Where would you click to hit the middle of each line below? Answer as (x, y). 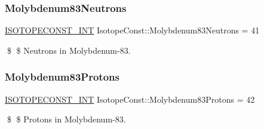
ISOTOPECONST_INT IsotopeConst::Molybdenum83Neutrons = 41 (132, 30)
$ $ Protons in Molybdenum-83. (66, 119)
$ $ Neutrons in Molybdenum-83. (69, 50)
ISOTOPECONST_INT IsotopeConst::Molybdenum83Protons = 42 (130, 99)
